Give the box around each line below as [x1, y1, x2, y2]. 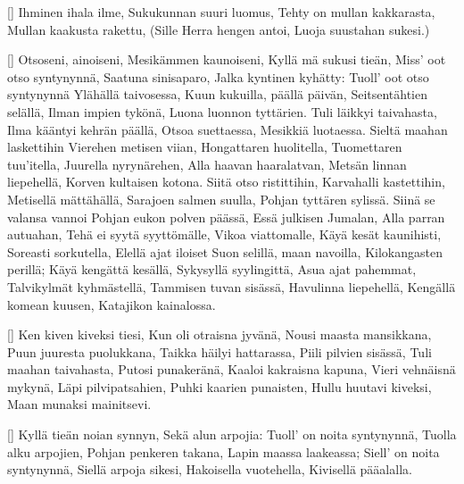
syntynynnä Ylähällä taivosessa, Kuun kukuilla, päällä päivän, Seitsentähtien [7, 85, 428, 104]
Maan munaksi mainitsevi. [7, 395, 152, 413]
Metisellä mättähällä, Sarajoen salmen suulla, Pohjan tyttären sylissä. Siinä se [7, 189, 435, 208]
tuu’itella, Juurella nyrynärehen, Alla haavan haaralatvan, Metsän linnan [7, 154, 407, 173]
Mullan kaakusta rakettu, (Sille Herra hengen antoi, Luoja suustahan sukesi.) [7, 20, 430, 38]
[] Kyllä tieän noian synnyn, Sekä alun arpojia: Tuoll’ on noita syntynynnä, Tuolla [7, 425, 457, 444]
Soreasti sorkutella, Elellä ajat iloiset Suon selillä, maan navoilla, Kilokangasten [7, 242, 443, 261]
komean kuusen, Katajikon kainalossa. [7, 295, 216, 313]
